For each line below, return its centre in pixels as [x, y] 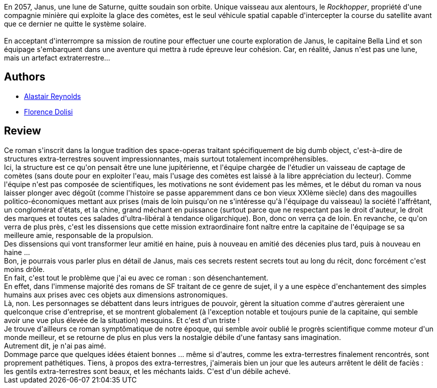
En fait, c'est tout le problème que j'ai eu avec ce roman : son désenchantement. [136, 277]
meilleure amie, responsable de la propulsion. [79, 235]
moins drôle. [24, 269]
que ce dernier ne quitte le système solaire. [75, 24]
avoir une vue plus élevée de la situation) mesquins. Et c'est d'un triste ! [122, 320]
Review [23, 131]
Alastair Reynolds [52, 96]
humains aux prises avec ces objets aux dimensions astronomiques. [116, 294]
